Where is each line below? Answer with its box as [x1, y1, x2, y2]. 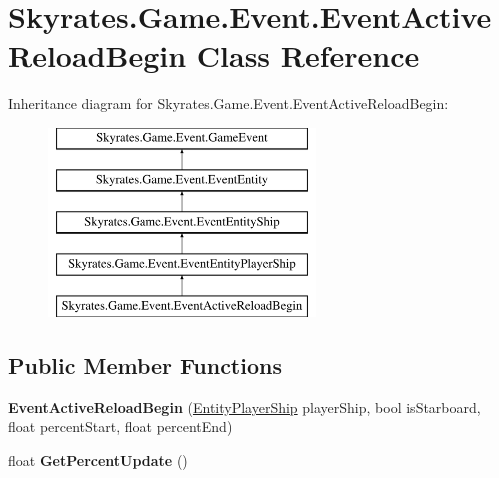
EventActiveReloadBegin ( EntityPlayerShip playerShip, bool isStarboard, [8, 396, 481, 417]
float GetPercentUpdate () [8, 449, 188, 470]
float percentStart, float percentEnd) [8, 416, 233, 437]
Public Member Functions [8, 349, 282, 380]
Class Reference [196, 35, 420, 76]
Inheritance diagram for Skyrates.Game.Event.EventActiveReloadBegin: [8, 93, 449, 114]
